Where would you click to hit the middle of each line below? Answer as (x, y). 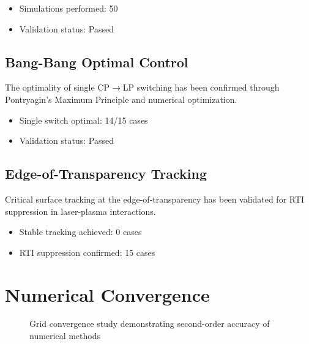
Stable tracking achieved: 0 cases (80, 232)
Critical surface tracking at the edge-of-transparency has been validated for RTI (155, 199)
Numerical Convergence (107, 294)
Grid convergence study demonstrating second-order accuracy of (150, 323)
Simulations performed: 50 (69, 8)
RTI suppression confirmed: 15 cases (87, 252)
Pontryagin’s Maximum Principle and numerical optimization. (121, 99)
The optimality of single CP (57, 87)
